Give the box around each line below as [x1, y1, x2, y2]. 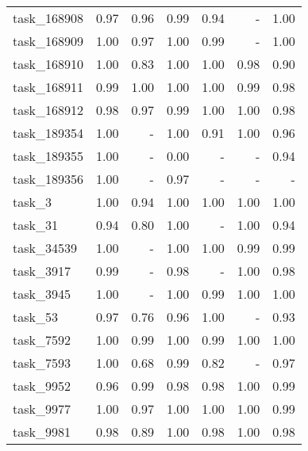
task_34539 [13, 239, 77, 257]
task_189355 [13, 147, 83, 165]
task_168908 [13, 9, 83, 27]
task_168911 [13, 78, 83, 96]
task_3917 [13, 262, 71, 280]
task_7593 [13, 354, 71, 372]
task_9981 [13, 422, 71, 441]
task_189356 [13, 170, 83, 188]
